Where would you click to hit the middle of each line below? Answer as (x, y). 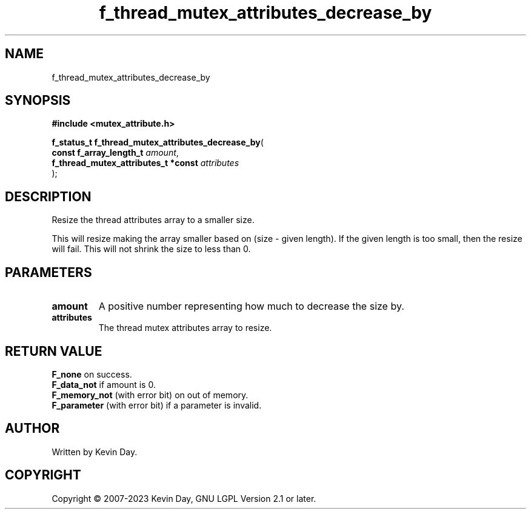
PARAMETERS (48, 272)
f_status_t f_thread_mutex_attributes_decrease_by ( (158, 142)
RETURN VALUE (54, 351)
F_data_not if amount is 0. (104, 384)
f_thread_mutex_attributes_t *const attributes (145, 163)
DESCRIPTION (48, 196)
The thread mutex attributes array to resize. (185, 328)
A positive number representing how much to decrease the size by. (251, 306)
